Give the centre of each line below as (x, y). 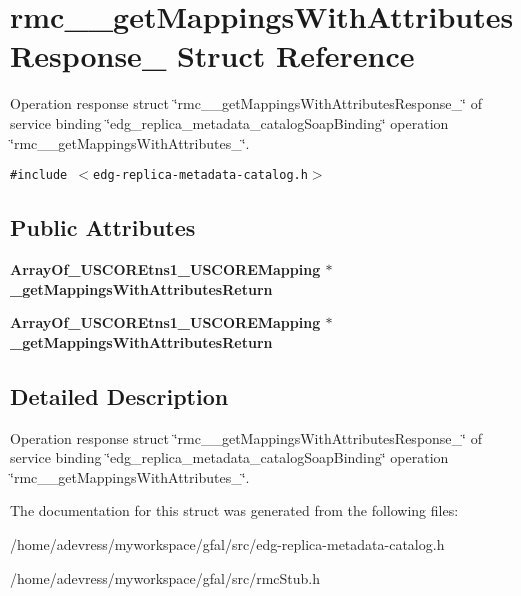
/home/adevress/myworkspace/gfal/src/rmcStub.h (165, 577)
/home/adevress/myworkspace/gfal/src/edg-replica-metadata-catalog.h (227, 543)
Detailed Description (119, 395)
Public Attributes (103, 227)
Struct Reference (295, 55)
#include (39, 175)
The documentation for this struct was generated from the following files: (234, 510)
